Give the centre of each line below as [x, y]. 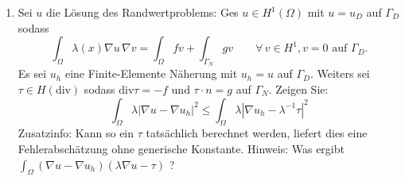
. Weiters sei [340, 73]
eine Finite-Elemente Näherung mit [151, 73]
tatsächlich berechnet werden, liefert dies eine [257, 133]
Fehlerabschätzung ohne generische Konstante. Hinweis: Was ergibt [181, 148]
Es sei [32, 73]
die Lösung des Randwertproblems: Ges [142, 12]
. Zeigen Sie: [298, 89]
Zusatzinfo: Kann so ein [76, 133]
